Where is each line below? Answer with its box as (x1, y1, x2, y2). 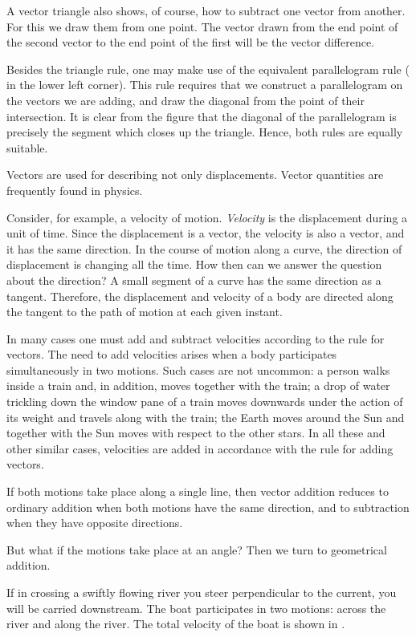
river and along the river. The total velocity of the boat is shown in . (6, 615, 345, 632)
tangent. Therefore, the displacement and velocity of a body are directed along (6, 287, 394, 304)
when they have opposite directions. (6, 514, 183, 531)
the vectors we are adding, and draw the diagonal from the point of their (6, 91, 365, 108)
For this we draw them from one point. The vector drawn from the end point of (6, 18, 398, 34)
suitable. (6, 139, 48, 156)
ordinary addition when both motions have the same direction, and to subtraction (6, 498, 410, 515)
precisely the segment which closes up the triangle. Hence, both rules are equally (6, 124, 403, 140)
